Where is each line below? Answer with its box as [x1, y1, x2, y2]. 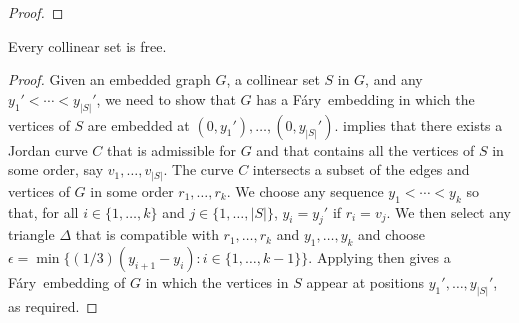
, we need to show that [96, 88, 236, 109]
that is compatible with [75, 224, 219, 245]
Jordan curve [8, 139, 88, 160]
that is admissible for [106, 139, 236, 160]
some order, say [8, 159, 104, 180]
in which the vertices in [145, 272, 289, 293]
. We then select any [386, 201, 512, 222]
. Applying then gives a [308, 247, 451, 268]
